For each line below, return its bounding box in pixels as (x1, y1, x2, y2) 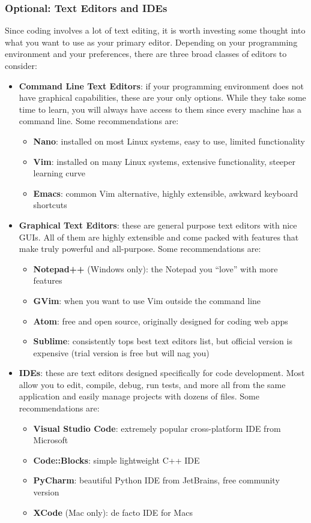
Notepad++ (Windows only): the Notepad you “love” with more (33, 262, 278, 275)
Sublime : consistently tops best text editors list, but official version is (33, 335, 292, 347)
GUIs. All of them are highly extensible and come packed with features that (19, 230, 299, 243)
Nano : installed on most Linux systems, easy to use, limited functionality (33, 134, 305, 147)
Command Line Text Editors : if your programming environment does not (19, 79, 304, 92)
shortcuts (33, 199, 67, 211)
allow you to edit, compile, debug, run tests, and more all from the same (19, 378, 286, 390)
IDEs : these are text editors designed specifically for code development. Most (19, 366, 305, 379)
